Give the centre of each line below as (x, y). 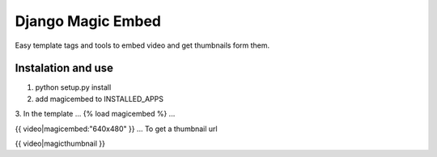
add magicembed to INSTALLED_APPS (99, 99)
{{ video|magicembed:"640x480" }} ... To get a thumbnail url (116, 129)
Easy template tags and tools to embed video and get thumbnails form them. (142, 45)
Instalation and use (64, 68)
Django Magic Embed (88, 21)
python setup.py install (73, 87)
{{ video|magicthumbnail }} (60, 144)
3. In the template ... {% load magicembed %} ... (95, 114)
